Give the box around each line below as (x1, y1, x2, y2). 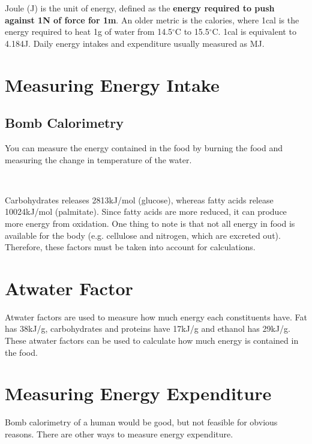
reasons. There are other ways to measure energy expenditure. (5, 427, 233, 440)
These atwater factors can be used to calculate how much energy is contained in (5, 334, 299, 347)
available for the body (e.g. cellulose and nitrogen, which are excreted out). (5, 229, 281, 241)
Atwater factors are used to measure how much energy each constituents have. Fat (5, 310, 307, 323)
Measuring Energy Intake (5, 72, 220, 97)
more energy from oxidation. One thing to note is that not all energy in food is (5, 217, 295, 229)
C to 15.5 (175, 25, 209, 38)
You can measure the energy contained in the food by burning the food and (5, 141, 283, 154)
